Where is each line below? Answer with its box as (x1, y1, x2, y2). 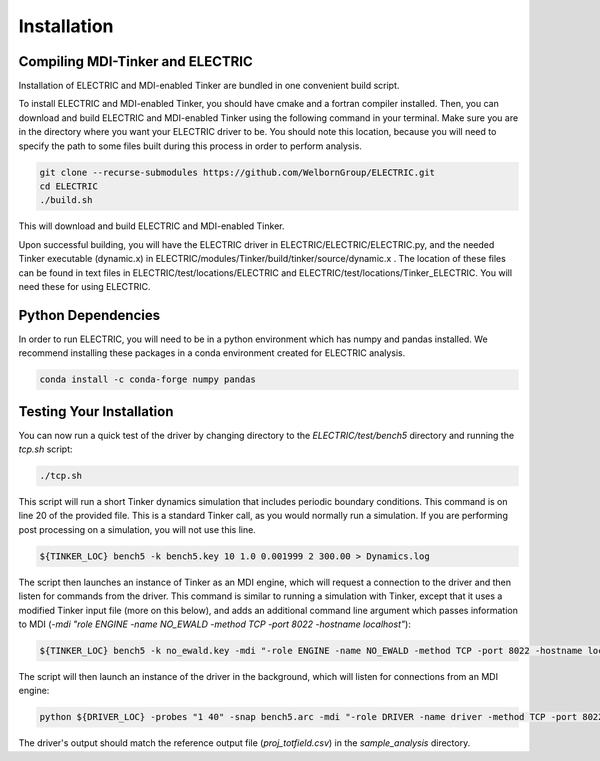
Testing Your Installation (18, 403, 174, 420)
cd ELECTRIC (39, 181, 99, 192)
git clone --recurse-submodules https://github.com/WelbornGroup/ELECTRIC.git (39, 166, 435, 178)
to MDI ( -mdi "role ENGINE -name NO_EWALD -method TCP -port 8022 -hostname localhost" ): (18, 618, 412, 630)
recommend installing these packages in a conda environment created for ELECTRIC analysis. (18, 347, 406, 359)
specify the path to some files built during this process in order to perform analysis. (18, 140, 362, 152)
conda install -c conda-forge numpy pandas (39, 374, 257, 385)
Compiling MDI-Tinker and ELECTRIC (18, 53, 254, 70)
